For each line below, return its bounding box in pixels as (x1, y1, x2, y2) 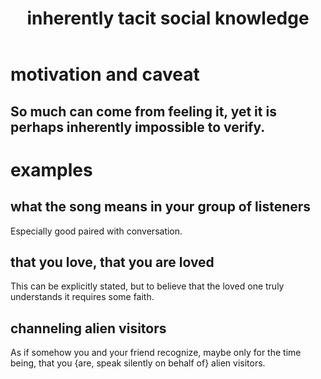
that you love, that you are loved (10, 253, 215, 271)
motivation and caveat (10, 63, 200, 86)
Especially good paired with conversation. (10, 225, 183, 237)
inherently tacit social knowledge (26, 7, 310, 30)
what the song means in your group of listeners (10, 198, 312, 216)
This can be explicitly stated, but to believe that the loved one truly (10, 280, 285, 292)
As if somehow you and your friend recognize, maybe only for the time (10, 347, 302, 359)
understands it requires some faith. (10, 291, 155, 303)
